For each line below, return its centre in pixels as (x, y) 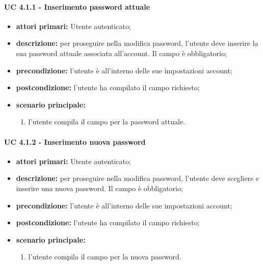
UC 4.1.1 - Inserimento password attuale (77, 6)
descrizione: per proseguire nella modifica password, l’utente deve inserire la (137, 43)
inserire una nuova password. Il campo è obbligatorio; (99, 188)
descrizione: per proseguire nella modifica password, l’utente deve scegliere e (138, 178)
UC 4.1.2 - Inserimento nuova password (75, 141)
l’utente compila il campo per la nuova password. (105, 257)
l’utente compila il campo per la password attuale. (107, 122)
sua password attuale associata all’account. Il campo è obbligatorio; (121, 53)
